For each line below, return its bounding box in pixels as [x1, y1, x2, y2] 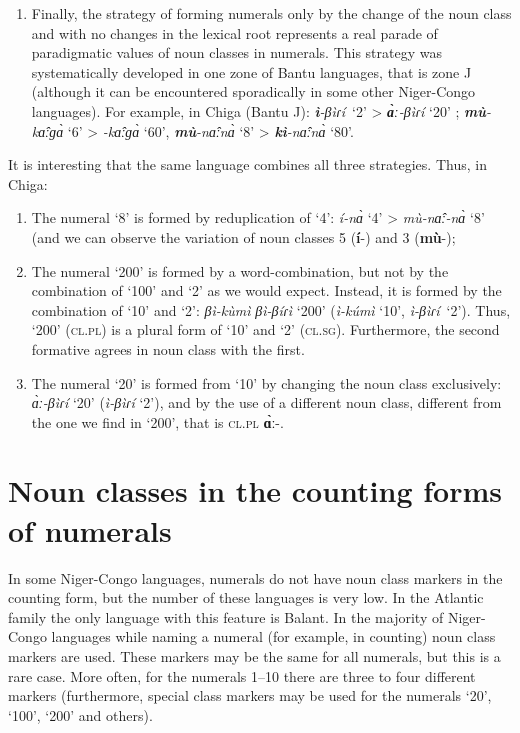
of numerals [8, 509, 172, 550]
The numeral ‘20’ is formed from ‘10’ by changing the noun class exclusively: [31, 372, 502, 393]
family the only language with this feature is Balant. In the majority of [8, 606, 444, 627]
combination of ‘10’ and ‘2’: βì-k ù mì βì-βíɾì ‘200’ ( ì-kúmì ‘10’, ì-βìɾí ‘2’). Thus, [31, 299, 511, 320]
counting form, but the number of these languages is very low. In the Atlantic [8, 587, 484, 608]
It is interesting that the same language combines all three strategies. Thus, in [8, 154, 487, 175]
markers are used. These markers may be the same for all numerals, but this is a [8, 645, 501, 666]
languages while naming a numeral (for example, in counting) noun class [51, 626, 496, 647]
